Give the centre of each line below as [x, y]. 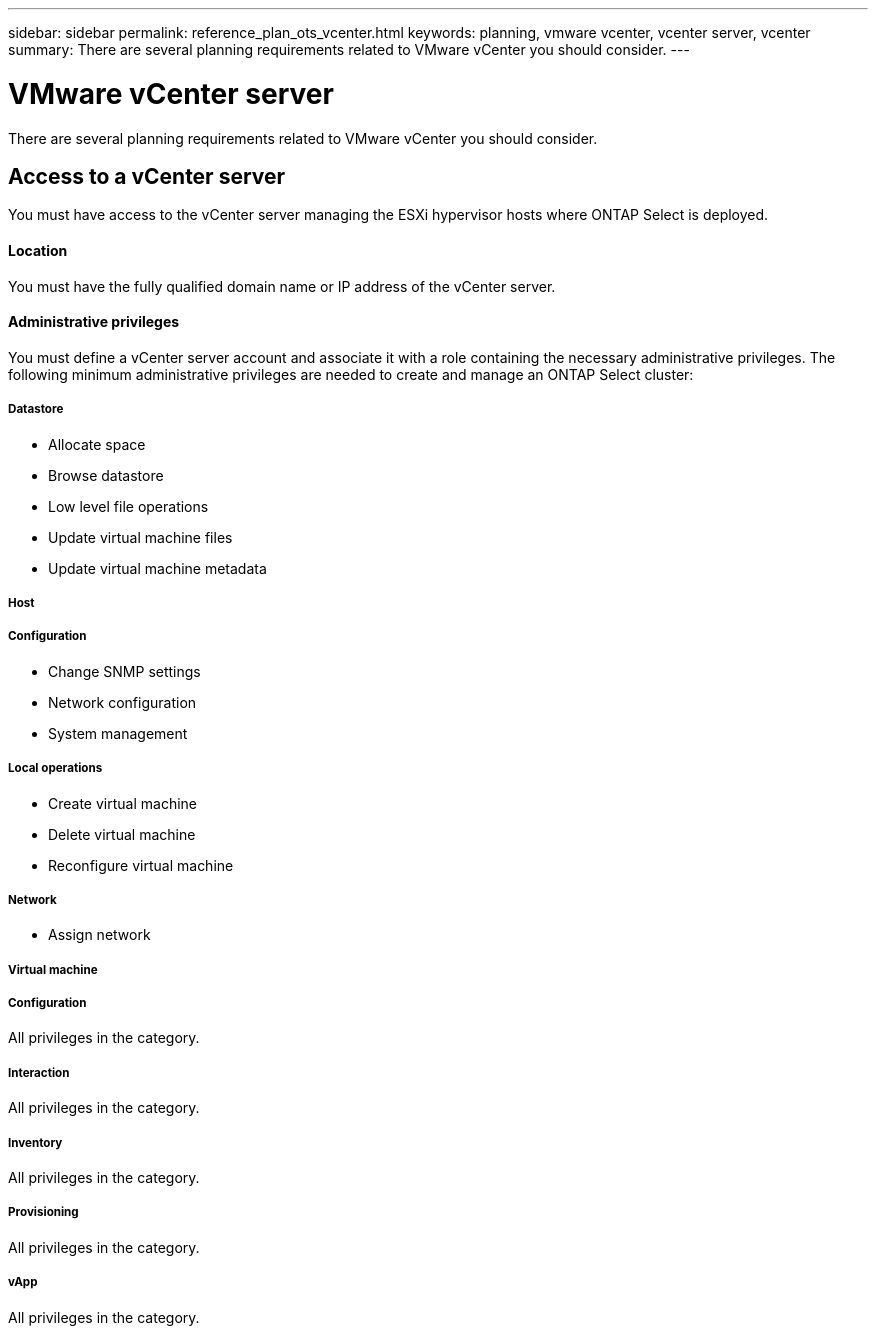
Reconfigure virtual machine [141, 865]
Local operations [55, 768]
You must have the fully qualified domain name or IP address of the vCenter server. [282, 286]
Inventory [35, 1142]
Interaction [39, 1072]
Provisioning [43, 1212]
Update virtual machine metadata [157, 568]
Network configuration [122, 702]
